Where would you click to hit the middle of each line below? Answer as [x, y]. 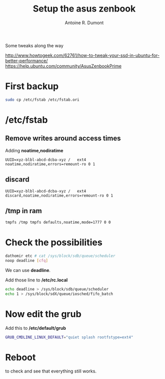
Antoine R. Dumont [84, 23]
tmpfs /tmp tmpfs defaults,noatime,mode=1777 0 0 [58, 222]
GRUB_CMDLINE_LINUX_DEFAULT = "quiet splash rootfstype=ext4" [69, 337]
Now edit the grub [43, 314]
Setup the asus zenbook [84, 9]
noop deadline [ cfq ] [27, 261]
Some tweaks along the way [34, 45]
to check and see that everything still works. [51, 371]
